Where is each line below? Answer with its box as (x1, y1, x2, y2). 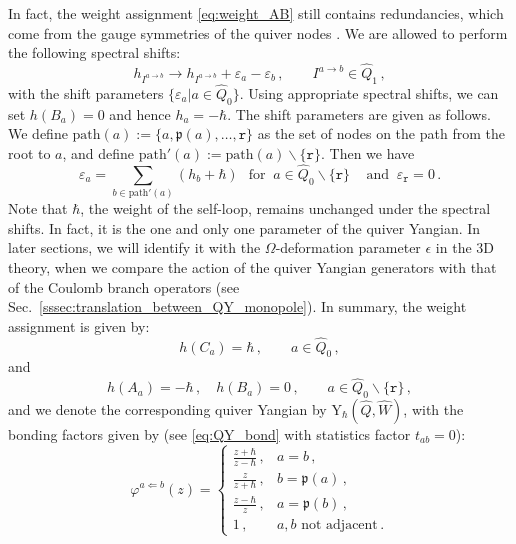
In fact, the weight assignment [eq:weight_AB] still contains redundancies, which (8, 3, 504, 23)
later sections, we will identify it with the (8, 237, 261, 258)
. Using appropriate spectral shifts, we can (239, 83, 499, 104)
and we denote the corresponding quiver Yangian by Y (8, 398, 342, 419)
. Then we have (320, 143, 415, 163)
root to (8, 143, 51, 163)
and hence (109, 103, 171, 124)
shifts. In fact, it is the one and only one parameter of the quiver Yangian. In (8, 217, 481, 238)
